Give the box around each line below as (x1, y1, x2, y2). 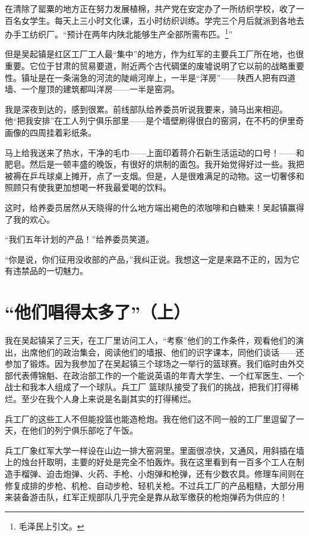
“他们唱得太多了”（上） (5, 300, 190, 324)
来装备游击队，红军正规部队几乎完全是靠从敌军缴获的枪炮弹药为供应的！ (5, 491, 288, 503)
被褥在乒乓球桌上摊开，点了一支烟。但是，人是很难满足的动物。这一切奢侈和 (5, 169, 304, 182)
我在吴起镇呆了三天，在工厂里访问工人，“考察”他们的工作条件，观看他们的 (5, 334, 296, 347)
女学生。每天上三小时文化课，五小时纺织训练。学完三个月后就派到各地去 (21, 14, 304, 26)
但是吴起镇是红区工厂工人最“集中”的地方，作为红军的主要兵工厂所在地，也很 (5, 48, 304, 60)
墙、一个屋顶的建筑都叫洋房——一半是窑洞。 (5, 83, 179, 95)
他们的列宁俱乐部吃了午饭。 (29, 424, 138, 437)
